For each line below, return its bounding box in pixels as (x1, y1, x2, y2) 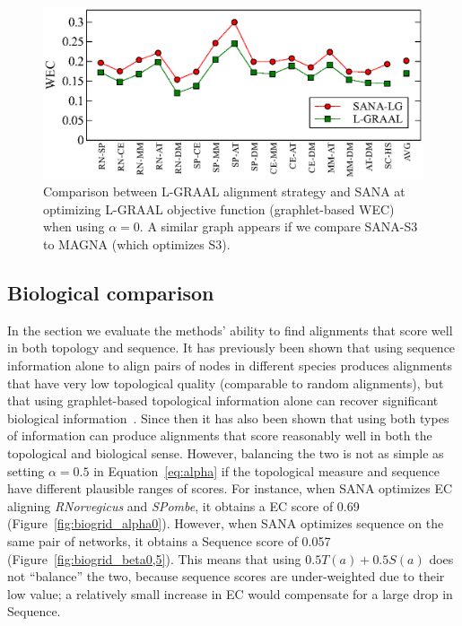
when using (43, 217, 105, 236)
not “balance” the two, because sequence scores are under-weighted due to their (7, 567, 445, 586)
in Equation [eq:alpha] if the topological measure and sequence (93, 461, 440, 480)
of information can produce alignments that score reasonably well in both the (7, 426, 432, 445)
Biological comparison (7, 279, 214, 307)
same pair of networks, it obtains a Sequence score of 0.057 (7, 532, 331, 550)
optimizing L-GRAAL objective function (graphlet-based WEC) (43, 199, 395, 218)
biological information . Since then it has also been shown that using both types (7, 408, 449, 427)
